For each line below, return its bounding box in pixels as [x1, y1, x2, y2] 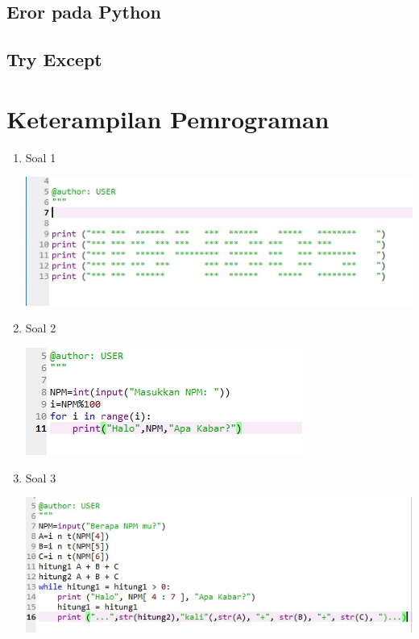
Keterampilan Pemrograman [6, 102, 330, 135]
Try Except [6, 47, 102, 72]
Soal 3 [25, 469, 56, 486]
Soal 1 [25, 148, 56, 165]
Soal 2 [25, 319, 56, 336]
